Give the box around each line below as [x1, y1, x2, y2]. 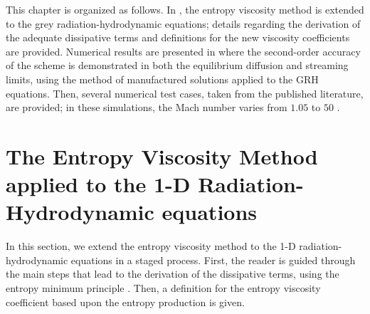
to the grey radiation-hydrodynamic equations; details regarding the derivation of [6, 16, 361, 31]
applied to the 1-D [6, 169, 191, 199]
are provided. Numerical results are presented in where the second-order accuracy [6, 43, 361, 58]
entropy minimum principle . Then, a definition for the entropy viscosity [6, 281, 321, 295]
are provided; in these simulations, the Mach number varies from [6, 100, 287, 115]
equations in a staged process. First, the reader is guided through [70, 252, 356, 267]
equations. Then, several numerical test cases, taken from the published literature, [6, 85, 364, 100]
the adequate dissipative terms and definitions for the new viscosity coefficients [6, 30, 350, 45]
